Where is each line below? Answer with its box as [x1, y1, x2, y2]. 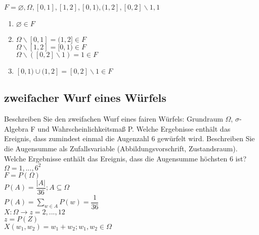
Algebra [4, 123, 28, 134]
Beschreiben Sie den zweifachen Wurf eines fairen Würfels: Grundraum [4, 113, 223, 124]
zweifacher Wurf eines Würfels [4, 90, 166, 105]
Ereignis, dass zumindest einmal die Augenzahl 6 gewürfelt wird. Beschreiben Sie [4, 133, 255, 144]
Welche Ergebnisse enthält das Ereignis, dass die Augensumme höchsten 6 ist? [4, 153, 247, 163]
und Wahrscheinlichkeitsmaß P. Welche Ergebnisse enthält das [37, 123, 231, 134]
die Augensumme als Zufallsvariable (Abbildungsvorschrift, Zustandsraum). [4, 143, 238, 153]
